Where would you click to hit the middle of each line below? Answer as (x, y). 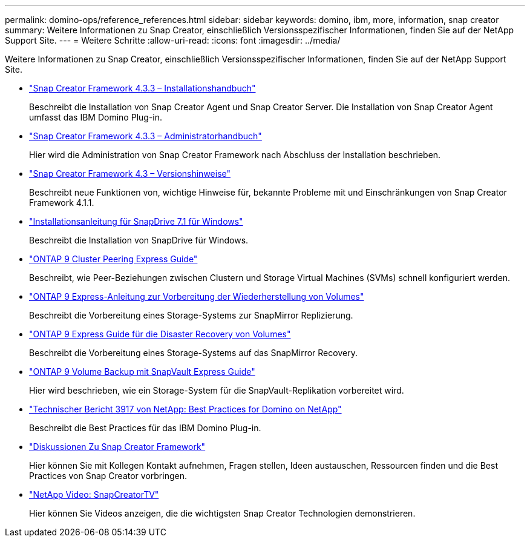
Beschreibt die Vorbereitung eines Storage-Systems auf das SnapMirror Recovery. (193, 353)
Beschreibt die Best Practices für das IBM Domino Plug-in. (145, 428)
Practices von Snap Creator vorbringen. (108, 476)
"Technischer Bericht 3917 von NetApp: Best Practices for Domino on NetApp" (185, 409)
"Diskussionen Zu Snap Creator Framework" (117, 447)
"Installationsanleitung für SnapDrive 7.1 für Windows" (136, 221)
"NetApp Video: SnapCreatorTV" (94, 494)
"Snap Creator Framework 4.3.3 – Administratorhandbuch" (146, 136)
